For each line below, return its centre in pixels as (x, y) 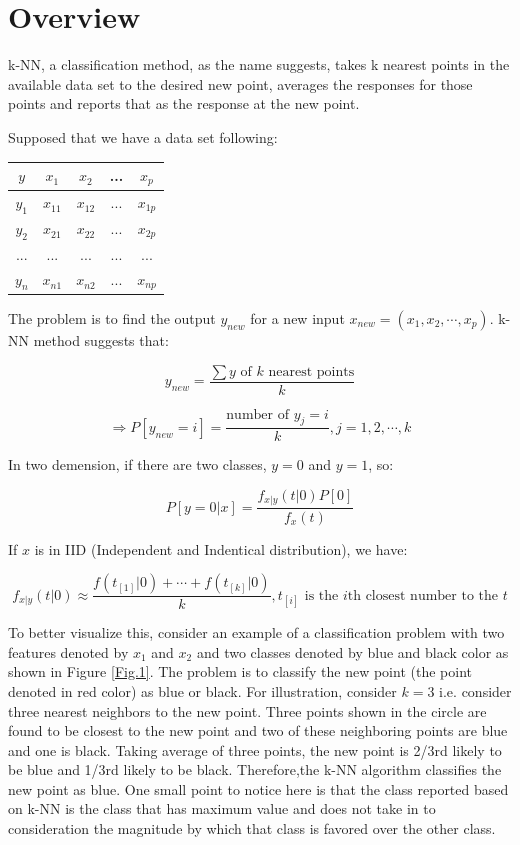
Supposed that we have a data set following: (143, 136)
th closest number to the (422, 595)
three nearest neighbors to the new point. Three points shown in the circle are (247, 710)
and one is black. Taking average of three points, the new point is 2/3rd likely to (255, 749)
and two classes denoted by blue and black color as (352, 651)
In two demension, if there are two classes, (137, 464)
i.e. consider (475, 690)
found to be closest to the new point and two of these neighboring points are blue (258, 730)
